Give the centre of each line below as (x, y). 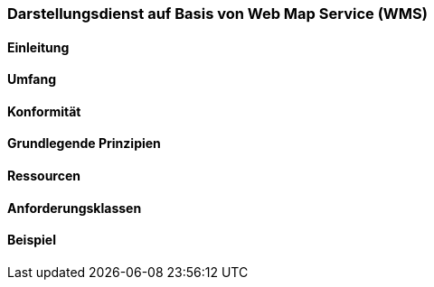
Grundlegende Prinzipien (84, 143)
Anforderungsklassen (75, 208)
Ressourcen (44, 176)
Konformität (44, 111)
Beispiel (32, 240)
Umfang (32, 79)
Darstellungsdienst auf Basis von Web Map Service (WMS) (217, 14)
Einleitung (38, 47)
